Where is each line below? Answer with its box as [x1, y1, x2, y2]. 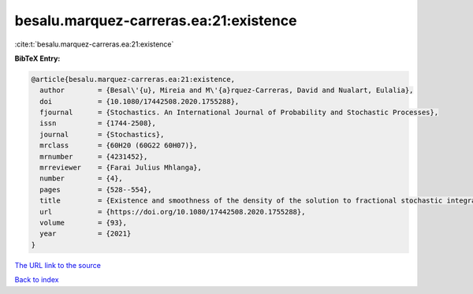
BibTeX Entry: [14, 54, 61, 63]
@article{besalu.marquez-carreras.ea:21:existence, [31, 75, 236, 84]
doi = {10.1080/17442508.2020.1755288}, [39, 97, 240, 106]
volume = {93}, [39, 218, 128, 227]
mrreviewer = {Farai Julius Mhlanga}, [39, 163, 203, 173]
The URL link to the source [14, 260, 102, 270]
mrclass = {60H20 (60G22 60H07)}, [39, 141, 198, 150]
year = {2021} [39, 229, 132, 238]
